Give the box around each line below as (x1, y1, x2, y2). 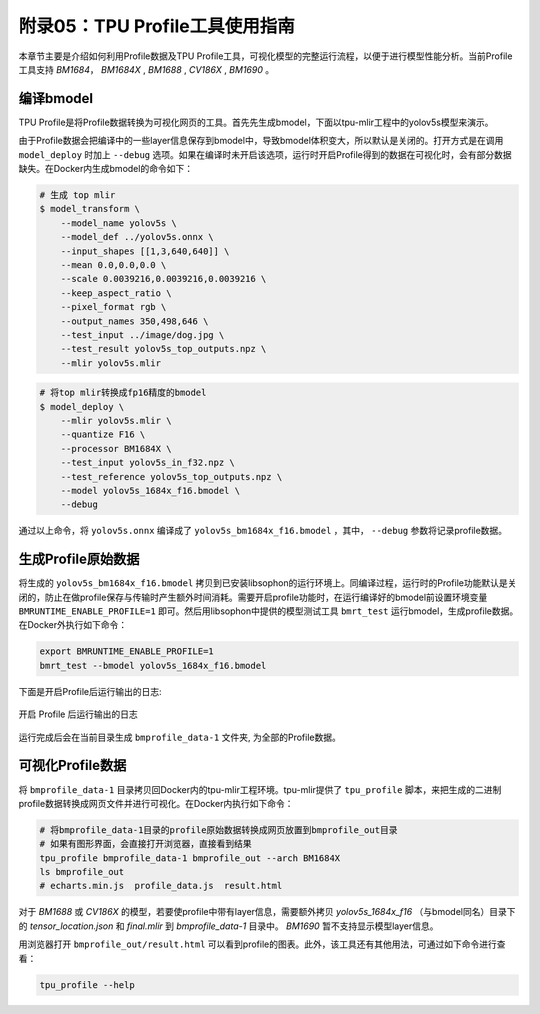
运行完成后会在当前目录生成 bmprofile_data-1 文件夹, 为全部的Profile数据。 (18, 731, 342, 743)
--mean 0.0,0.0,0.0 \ (60, 259, 167, 270)
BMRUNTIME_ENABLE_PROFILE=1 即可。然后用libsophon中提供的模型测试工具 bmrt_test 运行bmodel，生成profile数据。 (18, 605, 519, 617)
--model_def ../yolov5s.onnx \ (60, 231, 214, 243)
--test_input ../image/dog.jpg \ (60, 329, 225, 340)
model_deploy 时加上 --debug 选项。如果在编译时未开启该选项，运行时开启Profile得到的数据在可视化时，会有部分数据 (18, 148, 512, 160)
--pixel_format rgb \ (60, 301, 167, 313)
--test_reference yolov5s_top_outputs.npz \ (60, 471, 283, 482)
